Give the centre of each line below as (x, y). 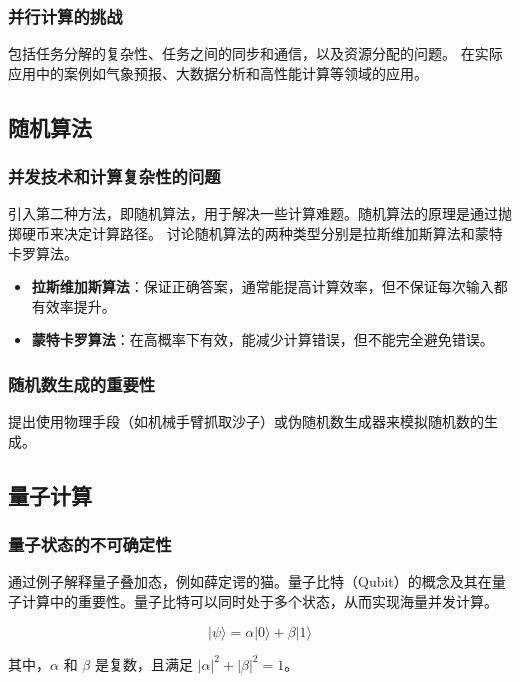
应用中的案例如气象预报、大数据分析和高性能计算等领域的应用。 (218, 72)
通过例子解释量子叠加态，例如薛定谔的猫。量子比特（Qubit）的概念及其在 (250, 581)
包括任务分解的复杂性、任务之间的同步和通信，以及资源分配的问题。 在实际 (255, 53)
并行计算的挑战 (65, 15)
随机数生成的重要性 (82, 383)
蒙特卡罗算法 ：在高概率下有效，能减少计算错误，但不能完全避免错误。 (262, 339)
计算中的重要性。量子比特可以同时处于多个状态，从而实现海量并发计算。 (259, 600)
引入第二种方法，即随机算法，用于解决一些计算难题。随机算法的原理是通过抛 (260, 213)
